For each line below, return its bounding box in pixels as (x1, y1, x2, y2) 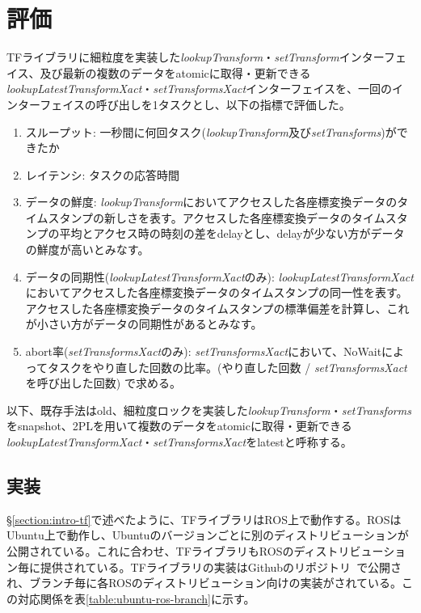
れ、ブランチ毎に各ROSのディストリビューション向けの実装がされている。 (6, 574, 402, 591)
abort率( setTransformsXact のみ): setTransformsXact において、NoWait (25, 343, 382, 360)
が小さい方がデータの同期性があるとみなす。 (25, 315, 263, 332)
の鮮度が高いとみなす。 (25, 241, 149, 258)
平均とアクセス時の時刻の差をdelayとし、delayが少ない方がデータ (59, 225, 405, 242)
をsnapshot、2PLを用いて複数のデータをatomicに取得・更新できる (6, 417, 352, 434)
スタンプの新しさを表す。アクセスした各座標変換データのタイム (48, 209, 385, 226)
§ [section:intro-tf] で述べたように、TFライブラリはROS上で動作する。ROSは (6, 510, 402, 527)
